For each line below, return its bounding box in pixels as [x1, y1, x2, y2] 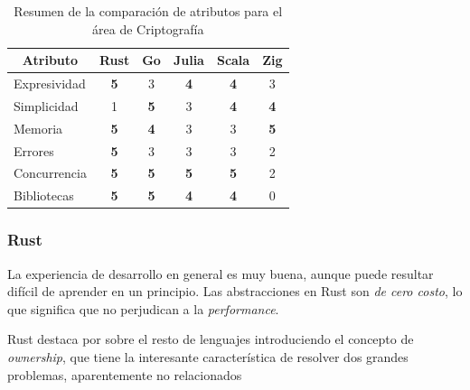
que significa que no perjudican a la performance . [7, 299, 279, 318]
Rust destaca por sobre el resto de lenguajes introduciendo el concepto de [7, 330, 414, 348]
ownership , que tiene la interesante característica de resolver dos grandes [7, 347, 409, 366]
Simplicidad [14, 96, 79, 115]
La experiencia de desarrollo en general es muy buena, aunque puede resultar [7, 264, 434, 283]
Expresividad [14, 74, 86, 93]
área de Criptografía [92, 19, 204, 38]
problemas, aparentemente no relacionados [7, 365, 242, 384]
